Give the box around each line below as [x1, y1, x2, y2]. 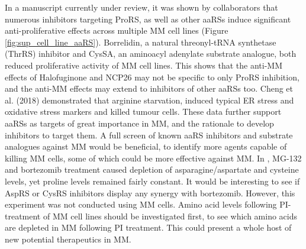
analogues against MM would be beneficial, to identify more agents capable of [5, 140, 287, 153]
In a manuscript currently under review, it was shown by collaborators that [5, 1, 278, 13]
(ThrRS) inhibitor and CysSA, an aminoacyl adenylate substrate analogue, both [5, 47, 297, 60]
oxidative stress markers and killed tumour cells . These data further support [5, 105, 282, 118]
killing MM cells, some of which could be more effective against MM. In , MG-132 [5, 151, 302, 164]
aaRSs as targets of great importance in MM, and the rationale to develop [5, 117, 274, 129]
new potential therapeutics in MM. [5, 232, 131, 245]
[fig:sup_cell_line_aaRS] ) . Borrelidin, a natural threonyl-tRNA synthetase [5, 35, 276, 48]
